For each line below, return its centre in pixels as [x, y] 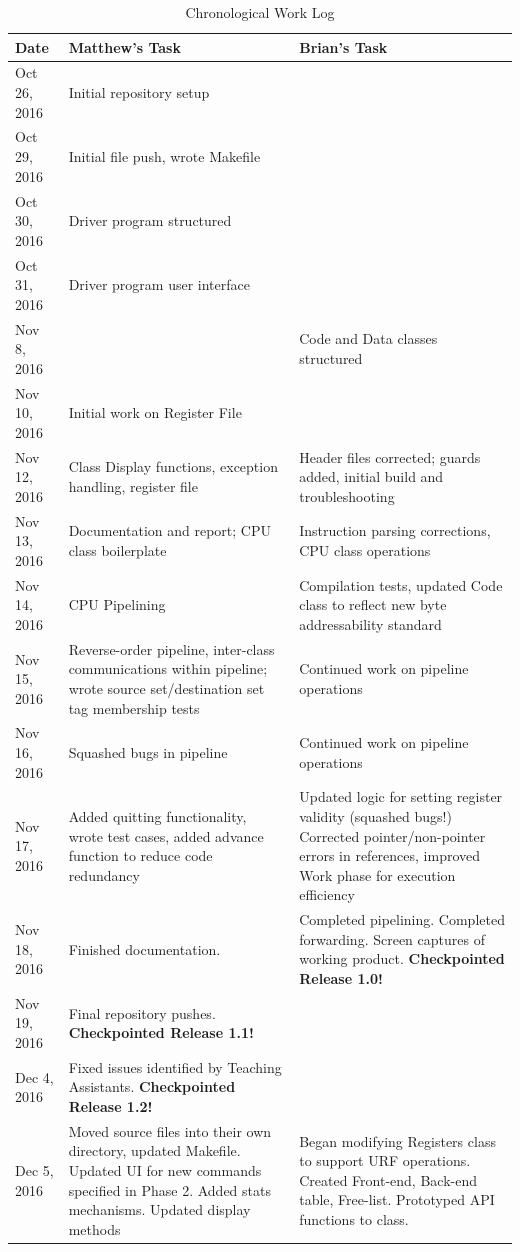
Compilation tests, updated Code [401, 584]
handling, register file [133, 486]
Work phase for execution [377, 874]
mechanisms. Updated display [159, 1209]
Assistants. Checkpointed [152, 1086]
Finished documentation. [144, 948]
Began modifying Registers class [397, 1140]
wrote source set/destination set [166, 687]
